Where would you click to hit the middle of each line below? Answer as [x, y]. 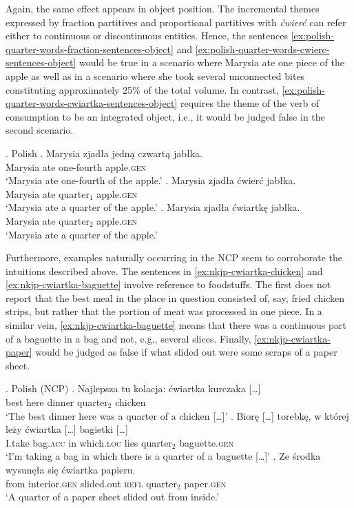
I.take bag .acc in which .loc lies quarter [89, 442]
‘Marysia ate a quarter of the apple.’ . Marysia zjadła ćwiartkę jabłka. [153, 207]
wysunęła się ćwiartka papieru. [71, 469]
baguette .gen [207, 442]
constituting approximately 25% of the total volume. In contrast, [142, 89]
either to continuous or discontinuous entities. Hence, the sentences [147, 35]
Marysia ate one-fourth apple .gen [76, 166]
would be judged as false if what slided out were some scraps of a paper [186, 352]
